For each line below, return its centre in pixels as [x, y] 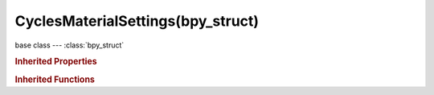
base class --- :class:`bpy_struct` [70, 45]
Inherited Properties [56, 62]
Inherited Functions [55, 79]
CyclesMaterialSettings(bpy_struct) [137, 21]
